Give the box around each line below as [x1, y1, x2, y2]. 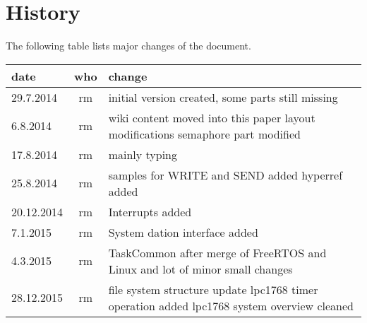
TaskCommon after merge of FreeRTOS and [108, 244, 327, 261]
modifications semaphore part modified [108, 125, 301, 142]
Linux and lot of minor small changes [108, 260, 293, 277]
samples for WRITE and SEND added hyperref [108, 166, 343, 183]
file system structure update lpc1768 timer [108, 281, 318, 298]
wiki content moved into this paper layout [108, 109, 315, 126]
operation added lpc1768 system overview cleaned [108, 297, 354, 314]
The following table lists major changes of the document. [6, 38, 251, 53]
